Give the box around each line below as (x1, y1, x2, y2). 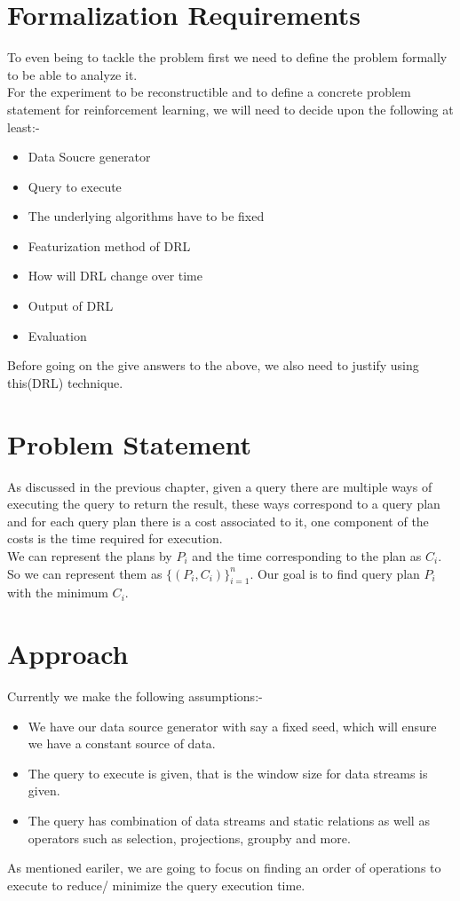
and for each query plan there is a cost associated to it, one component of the (7, 511, 429, 530)
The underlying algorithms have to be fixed (28, 207, 265, 225)
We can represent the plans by (7, 546, 172, 565)
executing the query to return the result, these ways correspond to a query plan (7, 494, 440, 513)
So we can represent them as (7, 564, 163, 582)
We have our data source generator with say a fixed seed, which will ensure (28, 716, 437, 735)
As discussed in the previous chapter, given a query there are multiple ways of (7, 477, 432, 495)
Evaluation (28, 326, 87, 344)
